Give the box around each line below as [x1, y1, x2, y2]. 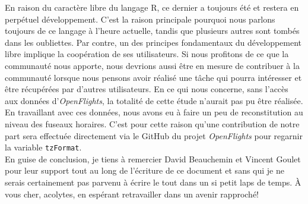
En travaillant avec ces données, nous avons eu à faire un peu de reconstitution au [5, 106, 303, 118]
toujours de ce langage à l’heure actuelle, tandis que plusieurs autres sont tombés [5, 24, 300, 37]
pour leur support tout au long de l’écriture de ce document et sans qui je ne [5, 164, 284, 177]
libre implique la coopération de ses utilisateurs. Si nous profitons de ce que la [5, 48, 289, 60]
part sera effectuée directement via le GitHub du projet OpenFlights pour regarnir [5, 129, 303, 142]
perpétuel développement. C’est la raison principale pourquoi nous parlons [5, 12, 275, 25]
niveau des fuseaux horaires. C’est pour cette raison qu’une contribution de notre [5, 117, 300, 130]
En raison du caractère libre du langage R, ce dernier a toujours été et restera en [5, 1, 299, 13]
